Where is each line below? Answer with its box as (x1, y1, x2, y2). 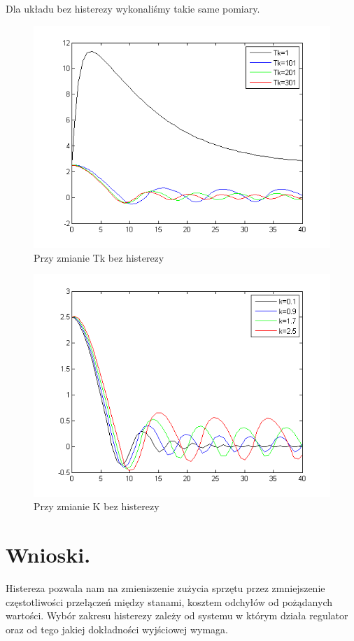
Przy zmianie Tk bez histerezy (34, 250, 164, 265)
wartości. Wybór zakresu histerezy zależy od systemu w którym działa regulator (6, 608, 348, 623)
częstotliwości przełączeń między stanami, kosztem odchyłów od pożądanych (6, 594, 333, 609)
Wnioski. (6, 540, 91, 568)
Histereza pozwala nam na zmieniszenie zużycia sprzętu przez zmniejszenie (6, 580, 325, 595)
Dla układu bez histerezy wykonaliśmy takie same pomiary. (6, 1, 260, 15)
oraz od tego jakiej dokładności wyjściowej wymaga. (6, 621, 228, 636)
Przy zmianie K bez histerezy (34, 499, 160, 514)
